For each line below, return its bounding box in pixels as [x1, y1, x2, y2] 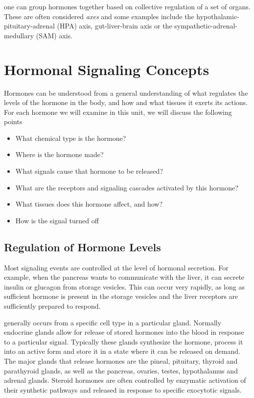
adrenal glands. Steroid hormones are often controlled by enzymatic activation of [4, 375, 246, 385]
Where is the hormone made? [15, 149, 104, 159]
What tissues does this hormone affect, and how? [15, 199, 163, 209]
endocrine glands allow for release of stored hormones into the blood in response [4, 327, 244, 337]
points [4, 116, 23, 127]
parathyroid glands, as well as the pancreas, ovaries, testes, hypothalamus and [4, 365, 238, 375]
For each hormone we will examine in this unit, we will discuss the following [4, 106, 232, 117]
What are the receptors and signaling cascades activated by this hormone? [15, 182, 238, 192]
